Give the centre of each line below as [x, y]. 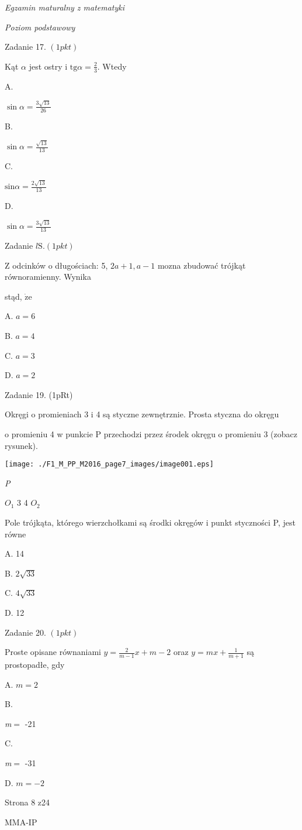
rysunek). [21, 445]
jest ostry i [48, 66]
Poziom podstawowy [40, 27]
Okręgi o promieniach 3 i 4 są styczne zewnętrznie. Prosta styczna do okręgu [142, 414]
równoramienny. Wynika [48, 277]
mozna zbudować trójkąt [202, 265]
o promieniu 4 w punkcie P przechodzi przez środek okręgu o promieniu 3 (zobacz [151, 434]
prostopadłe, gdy [35, 665]
